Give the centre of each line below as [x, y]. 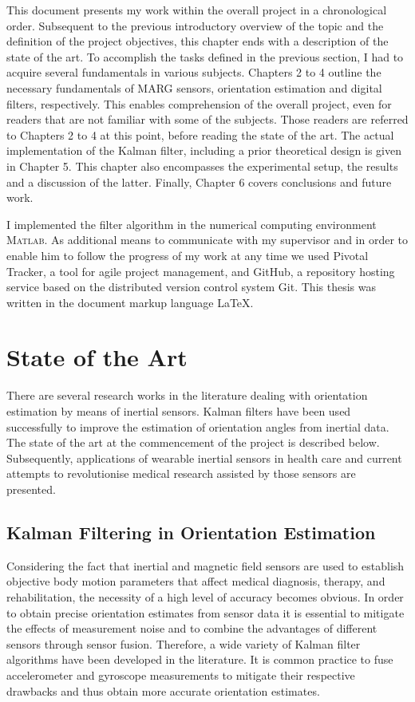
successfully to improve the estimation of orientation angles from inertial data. [198, 426]
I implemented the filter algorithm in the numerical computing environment [192, 224]
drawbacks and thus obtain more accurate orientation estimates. [163, 690]
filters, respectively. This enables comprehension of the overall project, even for [199, 103]
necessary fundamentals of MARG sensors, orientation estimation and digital [194, 87]
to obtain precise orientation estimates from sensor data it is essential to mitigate [206, 612]
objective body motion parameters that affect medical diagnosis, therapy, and [196, 581]
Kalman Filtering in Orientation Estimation [191, 532]
